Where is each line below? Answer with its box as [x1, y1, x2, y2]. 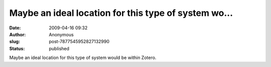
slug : [9, 39, 20, 45]
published [49, 45, 70, 52]
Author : [9, 31, 26, 37]
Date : [9, 25, 21, 31]
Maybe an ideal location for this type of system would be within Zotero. [9, 55, 157, 61]
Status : [9, 45, 25, 52]
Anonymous [49, 31, 74, 37]
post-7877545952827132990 [49, 39, 110, 45]
